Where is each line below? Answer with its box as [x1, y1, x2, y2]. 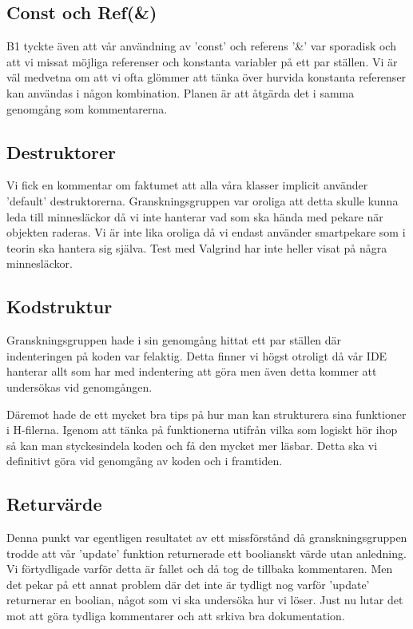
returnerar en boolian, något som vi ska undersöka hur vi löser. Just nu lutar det [6, 591, 403, 608]
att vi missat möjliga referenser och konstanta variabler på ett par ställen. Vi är [6, 53, 398, 70]
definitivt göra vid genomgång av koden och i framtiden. [6, 452, 283, 469]
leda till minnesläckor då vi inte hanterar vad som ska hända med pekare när [6, 208, 383, 225]
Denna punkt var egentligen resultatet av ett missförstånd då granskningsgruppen [6, 529, 407, 546]
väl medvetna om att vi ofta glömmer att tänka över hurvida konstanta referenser [6, 69, 407, 86]
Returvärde [6, 492, 102, 516]
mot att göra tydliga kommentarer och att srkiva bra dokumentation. [6, 607, 345, 624]
